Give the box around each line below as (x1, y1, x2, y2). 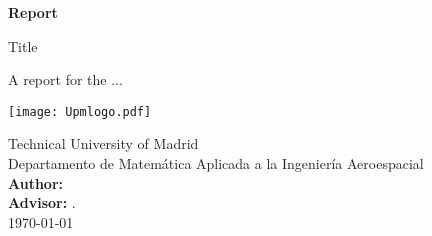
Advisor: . (8, 192, 76, 213)
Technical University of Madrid (8, 133, 199, 154)
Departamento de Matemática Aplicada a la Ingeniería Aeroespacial (8, 153, 424, 174)
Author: (8, 172, 64, 193)
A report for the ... (8, 69, 123, 90)
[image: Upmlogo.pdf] (8, 104, 152, 119)
